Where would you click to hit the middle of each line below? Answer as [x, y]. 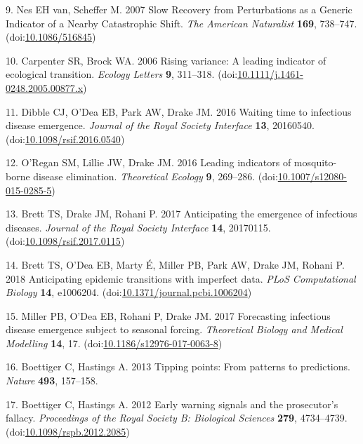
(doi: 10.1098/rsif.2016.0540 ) [65, 139]
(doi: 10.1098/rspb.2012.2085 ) [68, 431]
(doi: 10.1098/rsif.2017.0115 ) [65, 241]
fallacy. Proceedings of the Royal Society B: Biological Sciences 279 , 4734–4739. [177, 418]
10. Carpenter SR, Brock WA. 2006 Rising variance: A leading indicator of [166, 60]
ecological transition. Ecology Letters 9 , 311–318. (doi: [122, 74]
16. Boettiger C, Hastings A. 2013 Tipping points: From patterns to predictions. [178, 366]
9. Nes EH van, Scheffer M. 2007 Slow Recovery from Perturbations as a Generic [179, 9]
